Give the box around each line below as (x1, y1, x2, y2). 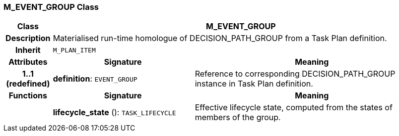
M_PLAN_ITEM (53, 46, 96, 54)
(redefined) (6, 79, 50, 89)
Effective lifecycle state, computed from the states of (195, 102, 393, 113)
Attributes (8, 57, 48, 67)
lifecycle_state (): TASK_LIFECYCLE (53, 107, 176, 118)
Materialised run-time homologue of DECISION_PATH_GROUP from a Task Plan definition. (53, 33, 387, 44)
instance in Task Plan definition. (195, 79, 313, 89)
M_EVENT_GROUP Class (3, 2, 99, 12)
